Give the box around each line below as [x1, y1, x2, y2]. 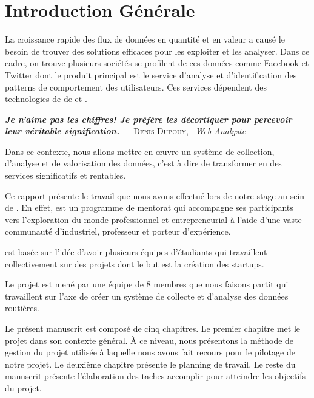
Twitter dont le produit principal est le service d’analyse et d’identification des [5, 68, 297, 81]
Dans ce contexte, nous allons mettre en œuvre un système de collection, [5, 145, 275, 157]
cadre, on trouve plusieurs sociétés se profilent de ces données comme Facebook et [5, 57, 309, 69]
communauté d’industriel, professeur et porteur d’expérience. [5, 225, 231, 238]
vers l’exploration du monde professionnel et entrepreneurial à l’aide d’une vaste [5, 213, 302, 225]
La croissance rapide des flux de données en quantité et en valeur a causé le [5, 33, 285, 46]
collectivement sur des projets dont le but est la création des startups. [5, 257, 264, 270]
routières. [5, 301, 39, 314]
